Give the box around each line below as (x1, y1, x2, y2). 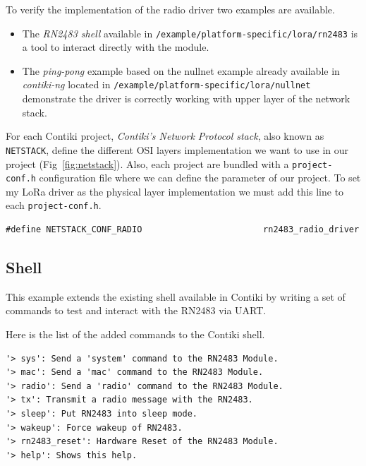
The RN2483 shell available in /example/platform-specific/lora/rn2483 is (22, 25, 358, 40)
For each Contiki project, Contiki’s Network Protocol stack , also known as (6, 129, 324, 143)
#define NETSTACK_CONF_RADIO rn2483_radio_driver (6, 225, 360, 235)
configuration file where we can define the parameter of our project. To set (39, 170, 361, 185)
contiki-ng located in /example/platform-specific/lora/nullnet (22, 77, 311, 92)
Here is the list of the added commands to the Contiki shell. (6, 327, 265, 342)
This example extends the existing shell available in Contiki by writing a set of (6, 289, 346, 304)
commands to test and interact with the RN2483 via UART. (6, 303, 267, 318)
